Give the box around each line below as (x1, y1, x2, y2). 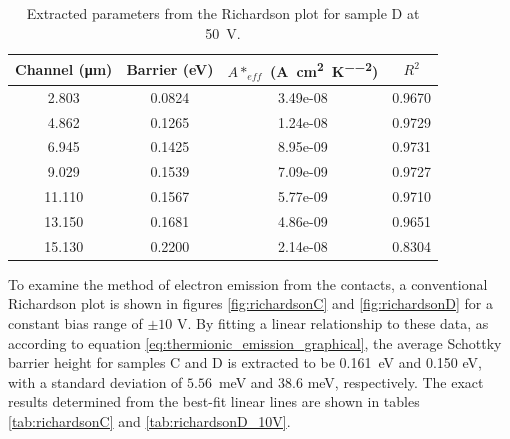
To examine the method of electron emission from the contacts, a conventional (8, 273, 488, 294)
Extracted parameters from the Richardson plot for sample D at (26, 3, 420, 23)
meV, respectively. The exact (307, 371, 484, 392)
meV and (218, 371, 274, 392)
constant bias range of (8, 313, 143, 334)
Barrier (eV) (126, 59, 214, 80)
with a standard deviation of (8, 371, 183, 392)
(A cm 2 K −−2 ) (269, 58, 379, 81)
